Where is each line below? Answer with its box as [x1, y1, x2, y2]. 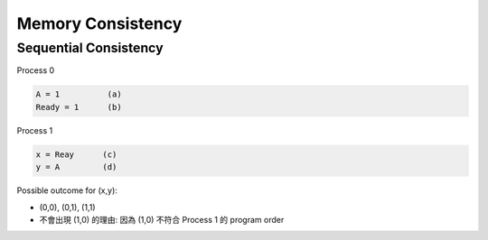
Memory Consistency [16, 14, 183, 33]
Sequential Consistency [16, 40, 164, 56]
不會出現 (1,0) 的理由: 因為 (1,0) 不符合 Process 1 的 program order [39, 214, 285, 225]
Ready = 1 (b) [35, 102, 122, 112]
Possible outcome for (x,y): [16, 185, 117, 196]
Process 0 [16, 65, 55, 76]
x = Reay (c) [35, 149, 117, 160]
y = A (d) [35, 162, 117, 172]
